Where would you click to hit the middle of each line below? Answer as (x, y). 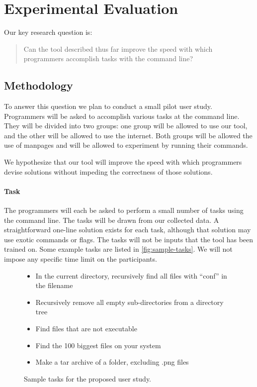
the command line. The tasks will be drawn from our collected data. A (112, 220)
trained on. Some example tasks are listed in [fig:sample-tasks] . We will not (118, 249)
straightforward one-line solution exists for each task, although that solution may (128, 230)
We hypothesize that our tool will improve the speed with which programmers (123, 162)
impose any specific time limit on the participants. (81, 259)
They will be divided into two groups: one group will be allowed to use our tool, (126, 126)
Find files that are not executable (86, 328)
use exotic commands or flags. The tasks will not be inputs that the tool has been (129, 239)
